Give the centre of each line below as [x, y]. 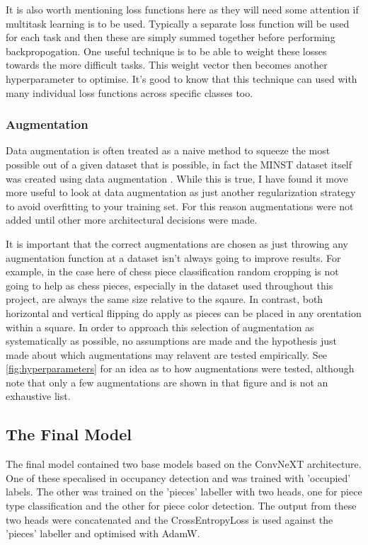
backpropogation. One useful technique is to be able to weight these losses [166, 51]
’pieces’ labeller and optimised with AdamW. [103, 533]
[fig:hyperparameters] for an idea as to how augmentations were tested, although [180, 368]
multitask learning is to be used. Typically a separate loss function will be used [178, 23]
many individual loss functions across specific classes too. [130, 92]
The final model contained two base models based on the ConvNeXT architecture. [184, 464]
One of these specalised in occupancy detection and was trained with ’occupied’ [178, 477]
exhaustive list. [38, 396]
